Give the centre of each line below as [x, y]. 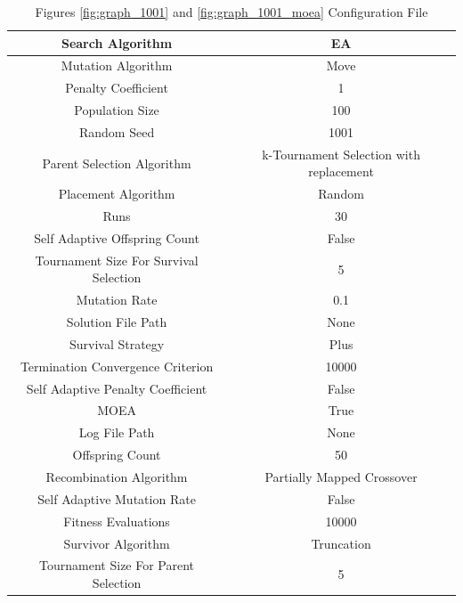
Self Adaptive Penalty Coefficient [117, 388]
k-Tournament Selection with [341, 154]
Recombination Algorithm [117, 476]
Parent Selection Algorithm [117, 163]
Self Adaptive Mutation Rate [117, 498]
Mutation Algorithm [117, 65]
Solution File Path [117, 322]
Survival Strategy [117, 343]
